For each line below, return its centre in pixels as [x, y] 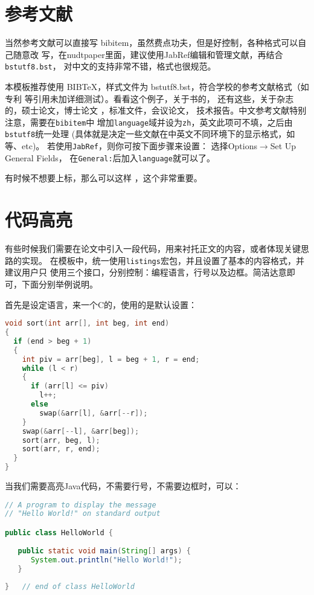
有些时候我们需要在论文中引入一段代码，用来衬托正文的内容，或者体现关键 [153, 249]
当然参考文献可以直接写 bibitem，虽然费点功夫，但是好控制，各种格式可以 [152, 43]
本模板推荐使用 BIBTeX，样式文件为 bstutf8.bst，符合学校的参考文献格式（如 [157, 86]
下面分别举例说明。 [59, 284]
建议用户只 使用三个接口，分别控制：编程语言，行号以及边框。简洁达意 [146, 272]
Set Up [283, 146]
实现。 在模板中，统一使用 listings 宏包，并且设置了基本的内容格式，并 [163, 260]
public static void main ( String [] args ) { [104, 551]
